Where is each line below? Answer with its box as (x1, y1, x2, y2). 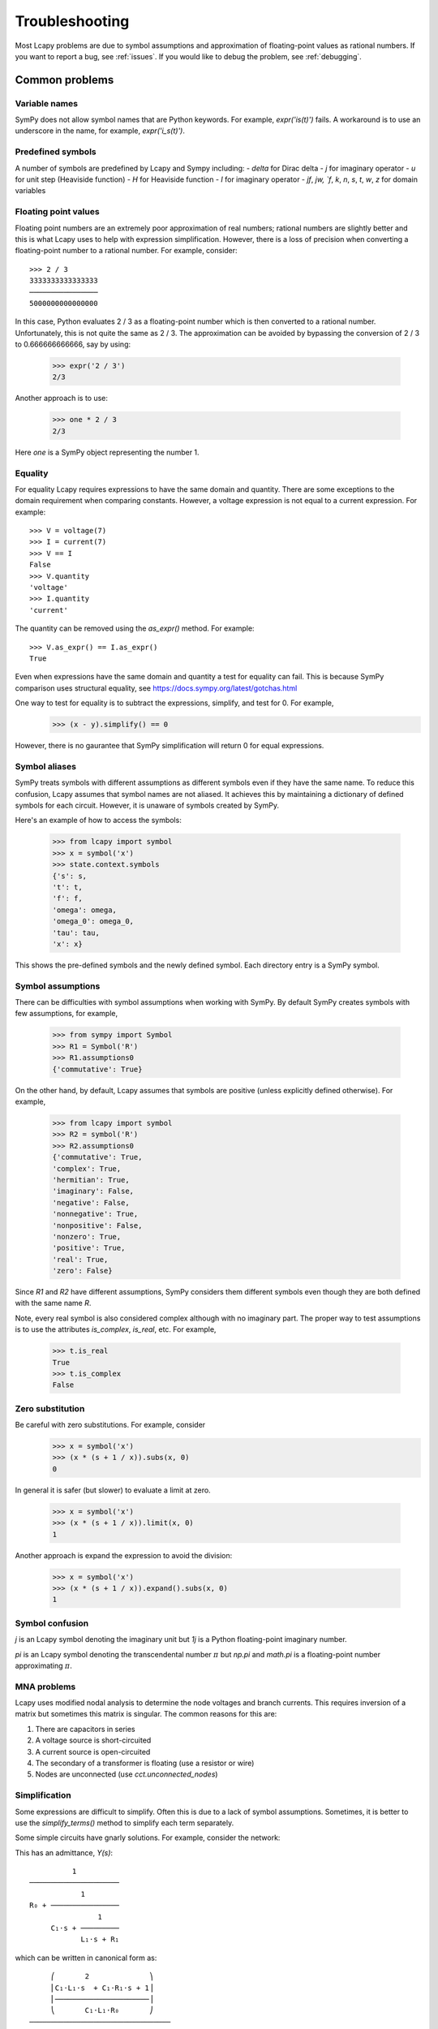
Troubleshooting (15, 12, 130, 30)
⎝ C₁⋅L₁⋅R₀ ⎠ (50, 2005, 154, 2015)
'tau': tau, (52, 928, 101, 937)
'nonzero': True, (52, 1232, 122, 1241)
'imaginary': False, (52, 1187, 134, 1196)
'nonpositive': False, (52, 1221, 143, 1230)
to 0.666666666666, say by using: (15, 339, 131, 349)
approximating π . (15, 1661, 73, 1670)
